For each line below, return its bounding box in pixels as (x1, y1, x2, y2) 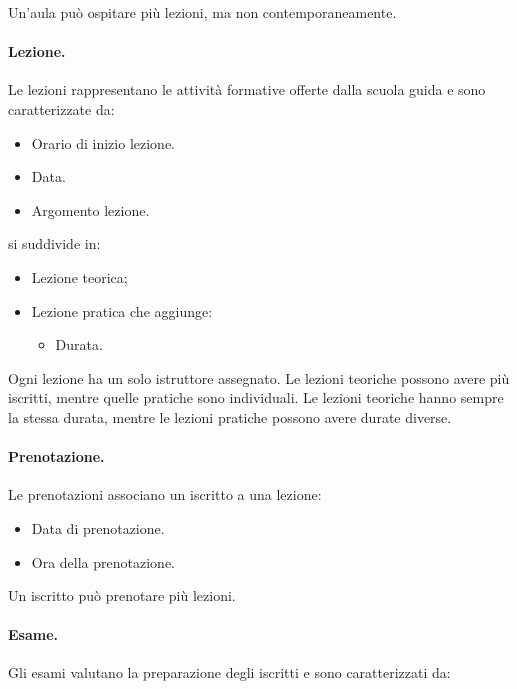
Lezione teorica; (31, 266, 128, 287)
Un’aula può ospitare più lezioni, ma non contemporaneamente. (8, 2, 397, 22)
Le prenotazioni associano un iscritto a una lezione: (8, 484, 322, 505)
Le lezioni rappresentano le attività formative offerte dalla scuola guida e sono (8, 79, 486, 100)
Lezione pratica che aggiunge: (31, 300, 213, 321)
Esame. (8, 624, 59, 645)
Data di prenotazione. (31, 517, 165, 538)
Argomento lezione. (31, 199, 150, 220)
